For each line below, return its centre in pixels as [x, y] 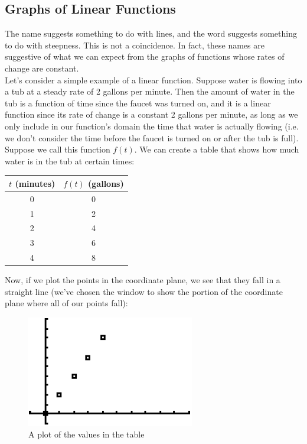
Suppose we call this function [58, 149]
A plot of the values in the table [86, 434]
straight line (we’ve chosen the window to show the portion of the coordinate [144, 291]
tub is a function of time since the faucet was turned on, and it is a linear [138, 103]
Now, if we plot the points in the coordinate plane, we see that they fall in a [143, 280]
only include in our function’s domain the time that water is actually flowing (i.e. [152, 126]
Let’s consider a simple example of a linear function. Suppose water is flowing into [153, 80]
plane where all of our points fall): [66, 303]
